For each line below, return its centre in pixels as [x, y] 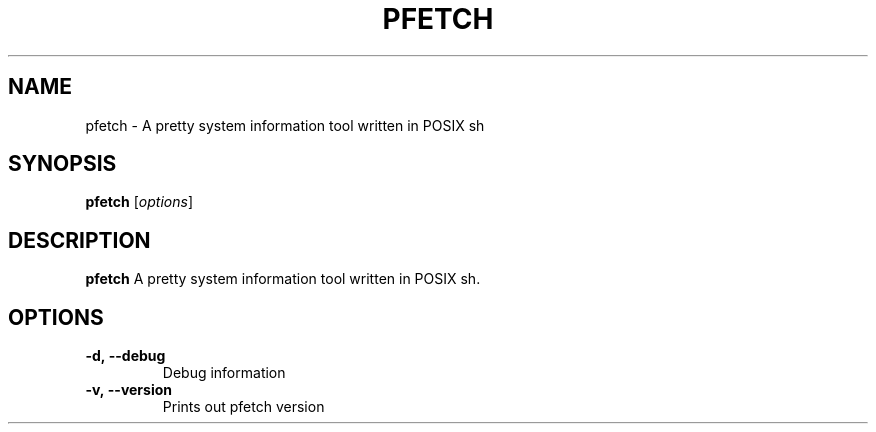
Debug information [224, 373]
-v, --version [129, 390]
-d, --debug [125, 356]
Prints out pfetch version [243, 407]
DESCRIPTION [79, 240]
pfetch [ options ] [139, 202]
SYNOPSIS [62, 164]
